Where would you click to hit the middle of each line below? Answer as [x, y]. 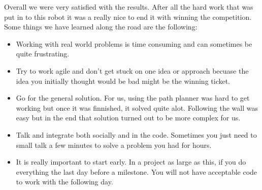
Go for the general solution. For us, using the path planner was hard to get [133, 98]
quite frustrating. [43, 54]
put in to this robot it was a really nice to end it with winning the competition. [128, 17]
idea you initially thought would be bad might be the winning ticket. [123, 81]
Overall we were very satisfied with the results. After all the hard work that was [129, 7]
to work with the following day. [64, 182]
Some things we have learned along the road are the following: [101, 27]
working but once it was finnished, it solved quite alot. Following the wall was [137, 107]
